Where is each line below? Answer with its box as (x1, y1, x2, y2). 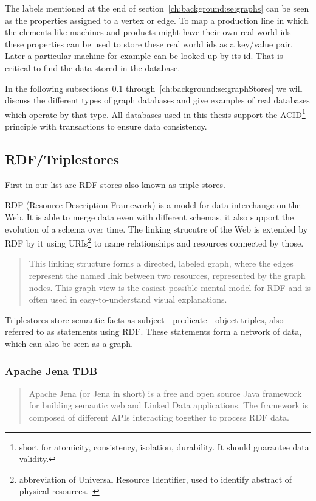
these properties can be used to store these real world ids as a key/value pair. (5, 37, 293, 50)
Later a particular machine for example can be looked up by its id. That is (5, 49, 283, 62)
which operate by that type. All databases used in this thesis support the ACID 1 (5, 106, 306, 121)
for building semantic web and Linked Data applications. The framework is (29, 399, 309, 412)
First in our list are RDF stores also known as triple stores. (5, 178, 225, 191)
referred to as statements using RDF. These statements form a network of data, (5, 325, 302, 338)
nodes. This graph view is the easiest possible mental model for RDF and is (29, 281, 311, 293)
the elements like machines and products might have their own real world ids (5, 26, 291, 38)
